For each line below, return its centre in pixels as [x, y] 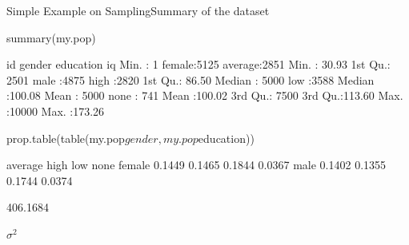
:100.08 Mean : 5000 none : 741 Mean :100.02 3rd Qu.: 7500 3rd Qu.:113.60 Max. [205, 95]
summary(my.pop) [51, 37]
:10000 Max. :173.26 [56, 111]
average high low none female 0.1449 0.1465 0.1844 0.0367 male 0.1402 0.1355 [196, 165]
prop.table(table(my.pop [66, 138]
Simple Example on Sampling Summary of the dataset [138, 10]
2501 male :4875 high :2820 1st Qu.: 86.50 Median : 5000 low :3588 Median [190, 79]
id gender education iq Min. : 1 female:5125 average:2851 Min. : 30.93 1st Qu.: [198, 64]
